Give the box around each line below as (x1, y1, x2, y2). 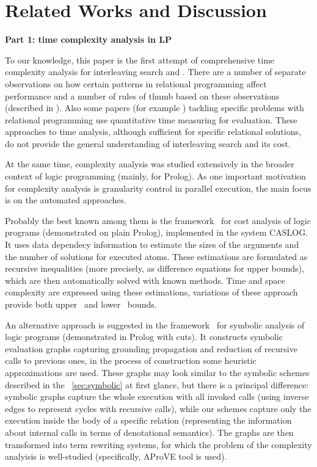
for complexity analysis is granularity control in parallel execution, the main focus (5, 181, 312, 194)
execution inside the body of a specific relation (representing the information (5, 414, 292, 427)
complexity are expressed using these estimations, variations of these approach (5, 286, 298, 299)
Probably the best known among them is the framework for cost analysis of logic (5, 214, 311, 226)
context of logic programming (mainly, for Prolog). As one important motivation (5, 170, 306, 183)
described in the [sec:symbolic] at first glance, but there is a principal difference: (5, 378, 309, 391)
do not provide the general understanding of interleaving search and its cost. (5, 137, 291, 150)
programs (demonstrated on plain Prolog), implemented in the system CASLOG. (5, 226, 308, 239)
